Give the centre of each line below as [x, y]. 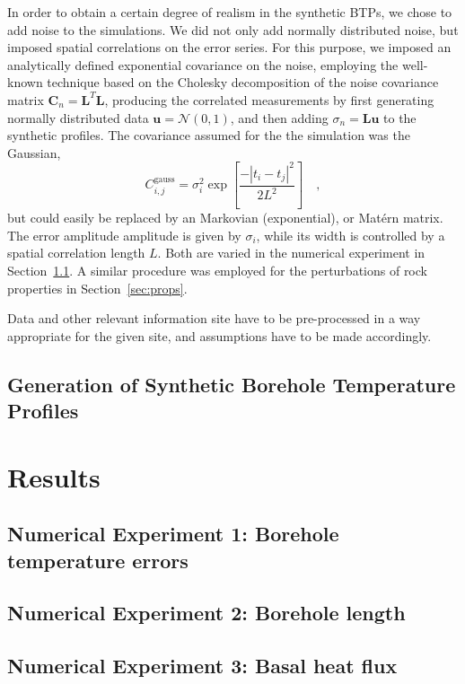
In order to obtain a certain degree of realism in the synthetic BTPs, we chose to [230, 12]
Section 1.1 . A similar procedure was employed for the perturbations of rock [217, 270]
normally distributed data [78, 117]
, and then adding [279, 117]
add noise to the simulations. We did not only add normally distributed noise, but [233, 29]
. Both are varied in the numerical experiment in [291, 253]
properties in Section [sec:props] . [97, 288]
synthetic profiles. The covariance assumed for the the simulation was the [209, 135]
